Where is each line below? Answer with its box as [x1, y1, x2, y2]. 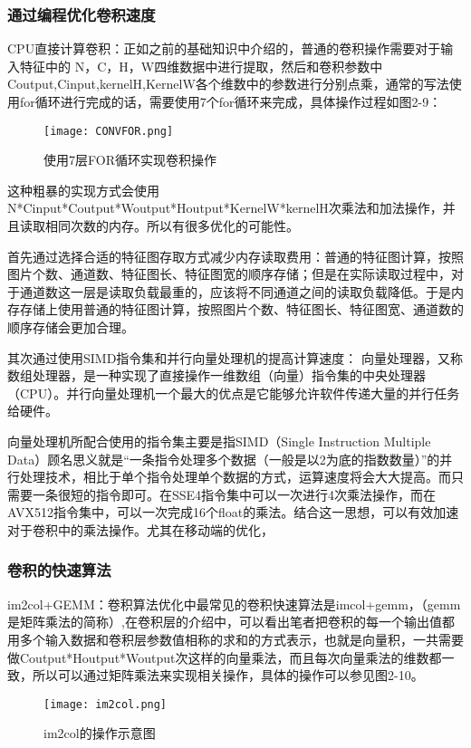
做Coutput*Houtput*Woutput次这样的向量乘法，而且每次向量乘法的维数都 [7, 647, 442, 666]
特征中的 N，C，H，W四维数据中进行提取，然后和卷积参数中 [19, 56, 383, 75]
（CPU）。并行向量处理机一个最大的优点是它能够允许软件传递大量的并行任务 [7, 383, 460, 402]
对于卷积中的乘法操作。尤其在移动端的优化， [7, 520, 274, 539]
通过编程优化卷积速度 [7, 3, 156, 25]
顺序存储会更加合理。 [7, 318, 134, 336]
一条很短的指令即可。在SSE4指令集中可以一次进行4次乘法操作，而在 [32, 484, 437, 503]
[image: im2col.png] [43, 697, 168, 711]
